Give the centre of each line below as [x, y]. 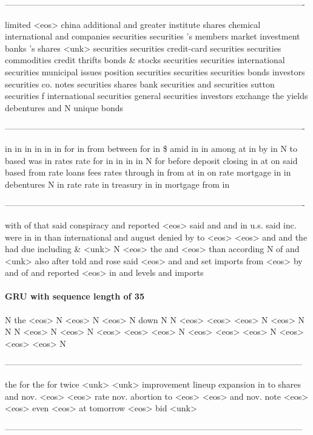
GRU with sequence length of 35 [75, 296]
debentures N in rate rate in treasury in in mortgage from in [117, 184]
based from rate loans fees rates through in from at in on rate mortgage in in [148, 172]
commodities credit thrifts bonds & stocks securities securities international [145, 60]
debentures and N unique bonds [64, 107]
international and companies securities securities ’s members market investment [153, 36]
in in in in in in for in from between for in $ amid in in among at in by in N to [151, 148]
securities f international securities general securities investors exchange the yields [156, 96]
